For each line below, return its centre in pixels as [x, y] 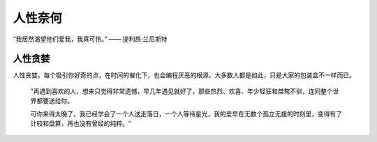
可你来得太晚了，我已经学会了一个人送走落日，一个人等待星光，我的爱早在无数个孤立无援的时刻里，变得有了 [186, 113]
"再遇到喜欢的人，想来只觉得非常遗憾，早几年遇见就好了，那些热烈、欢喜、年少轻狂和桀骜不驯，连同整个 [182, 91]
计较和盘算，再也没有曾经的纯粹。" [81, 124]
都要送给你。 [54, 101]
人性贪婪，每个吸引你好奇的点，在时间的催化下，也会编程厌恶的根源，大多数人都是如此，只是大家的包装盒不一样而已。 [184, 75]
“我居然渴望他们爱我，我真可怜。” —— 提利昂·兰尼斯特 [90, 39]
